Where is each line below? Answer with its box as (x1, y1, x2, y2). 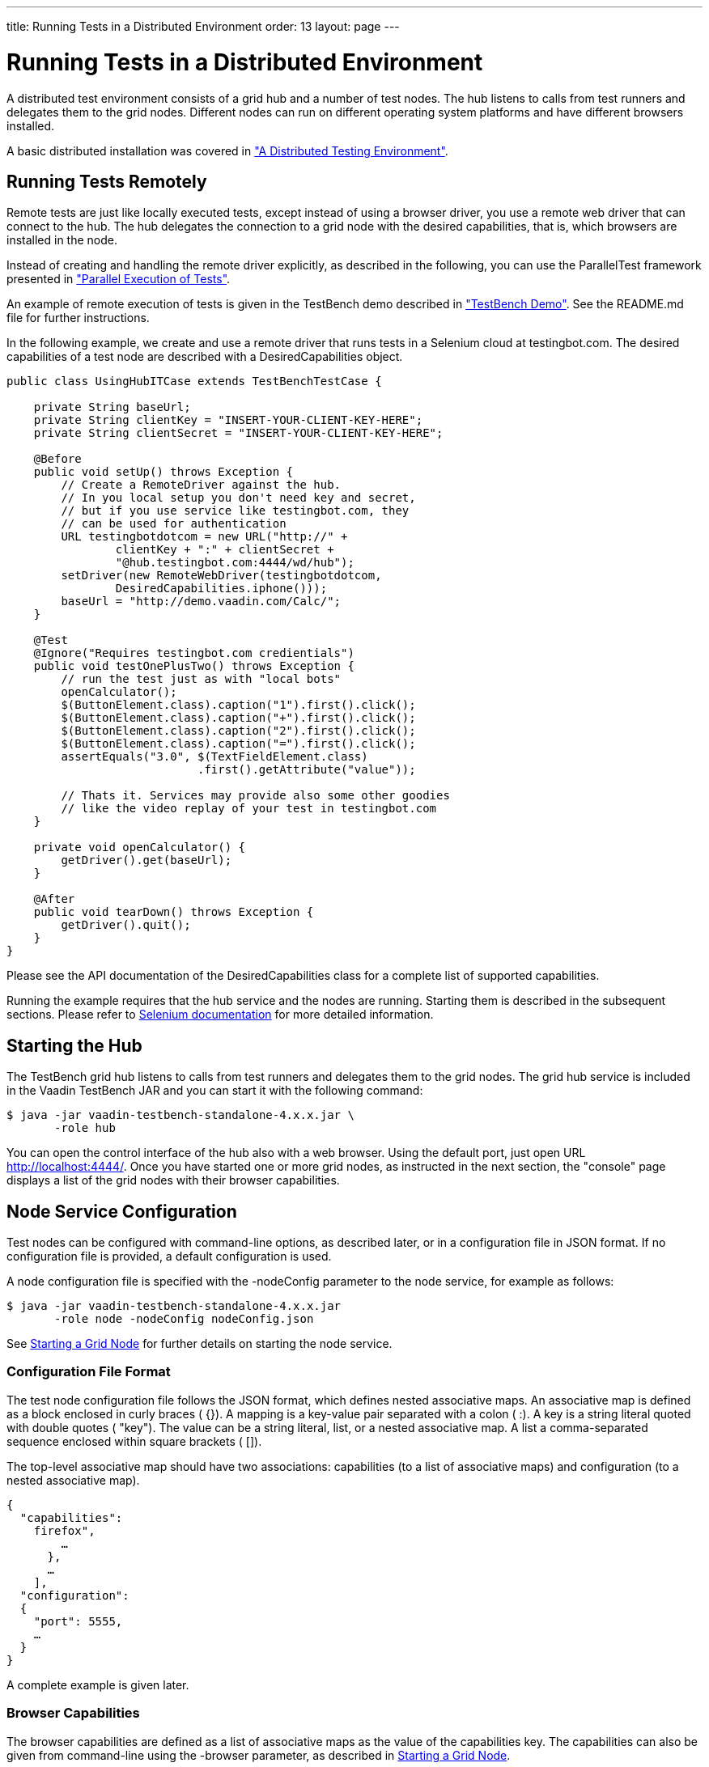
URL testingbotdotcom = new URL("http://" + (61, 530, 348, 544)
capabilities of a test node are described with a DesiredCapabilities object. (6, 350, 403, 364)
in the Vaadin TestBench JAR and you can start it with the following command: (6, 1083, 423, 1098)
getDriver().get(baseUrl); (61, 854, 232, 867)
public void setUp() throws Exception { (33, 465, 294, 479)
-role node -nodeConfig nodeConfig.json (54, 1312, 314, 1326)
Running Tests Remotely (6, 171, 207, 192)
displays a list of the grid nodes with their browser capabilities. (6, 1173, 340, 1188)
